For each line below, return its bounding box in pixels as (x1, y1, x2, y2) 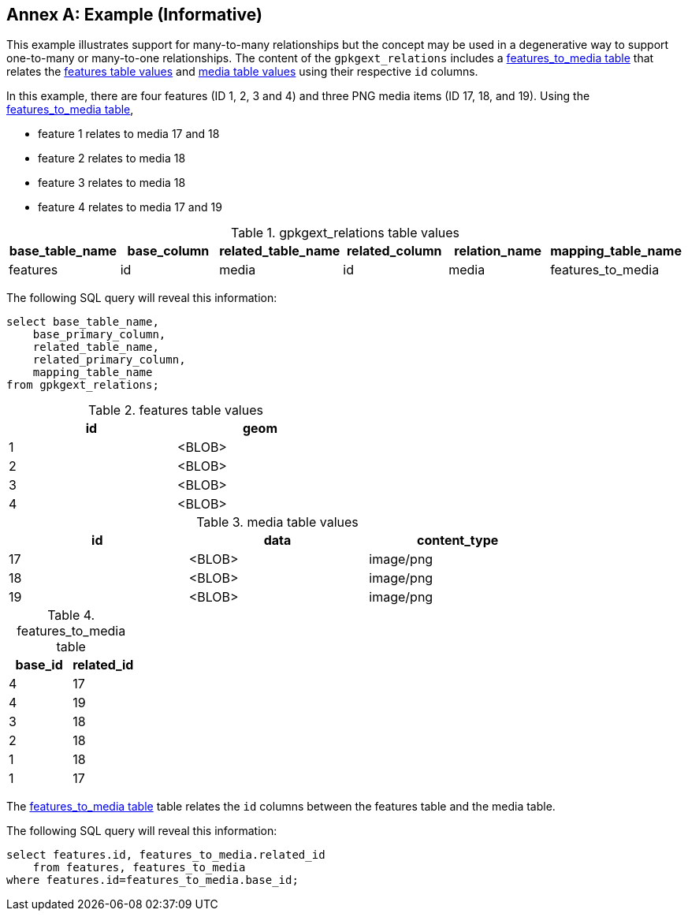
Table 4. (47, 607, 95, 624)
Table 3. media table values (196, 514, 359, 531)
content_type (416, 532, 499, 549)
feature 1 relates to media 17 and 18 (38, 127, 220, 141)
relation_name (454, 243, 542, 259)
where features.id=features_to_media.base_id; (6, 874, 299, 887)
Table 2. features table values (88, 402, 263, 419)
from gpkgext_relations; (6, 378, 159, 392)
